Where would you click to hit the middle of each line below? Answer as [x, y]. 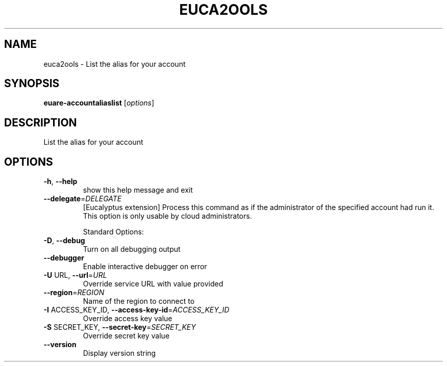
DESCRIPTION [41, 122]
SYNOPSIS [32, 84]
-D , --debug [64, 241]
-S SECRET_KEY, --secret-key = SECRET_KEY [120, 327]
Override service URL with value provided [153, 284]
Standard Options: [113, 232]
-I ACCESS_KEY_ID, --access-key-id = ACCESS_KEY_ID [136, 310]
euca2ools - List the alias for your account [115, 64]
